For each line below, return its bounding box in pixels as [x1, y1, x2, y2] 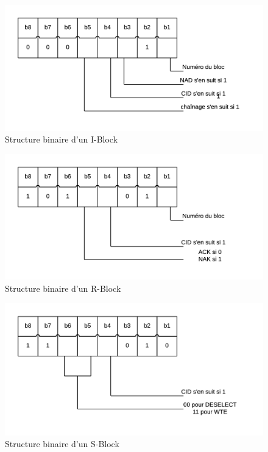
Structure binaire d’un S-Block [5, 437, 119, 450]
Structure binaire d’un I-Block [5, 133, 118, 146]
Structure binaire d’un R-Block [5, 282, 121, 294]
